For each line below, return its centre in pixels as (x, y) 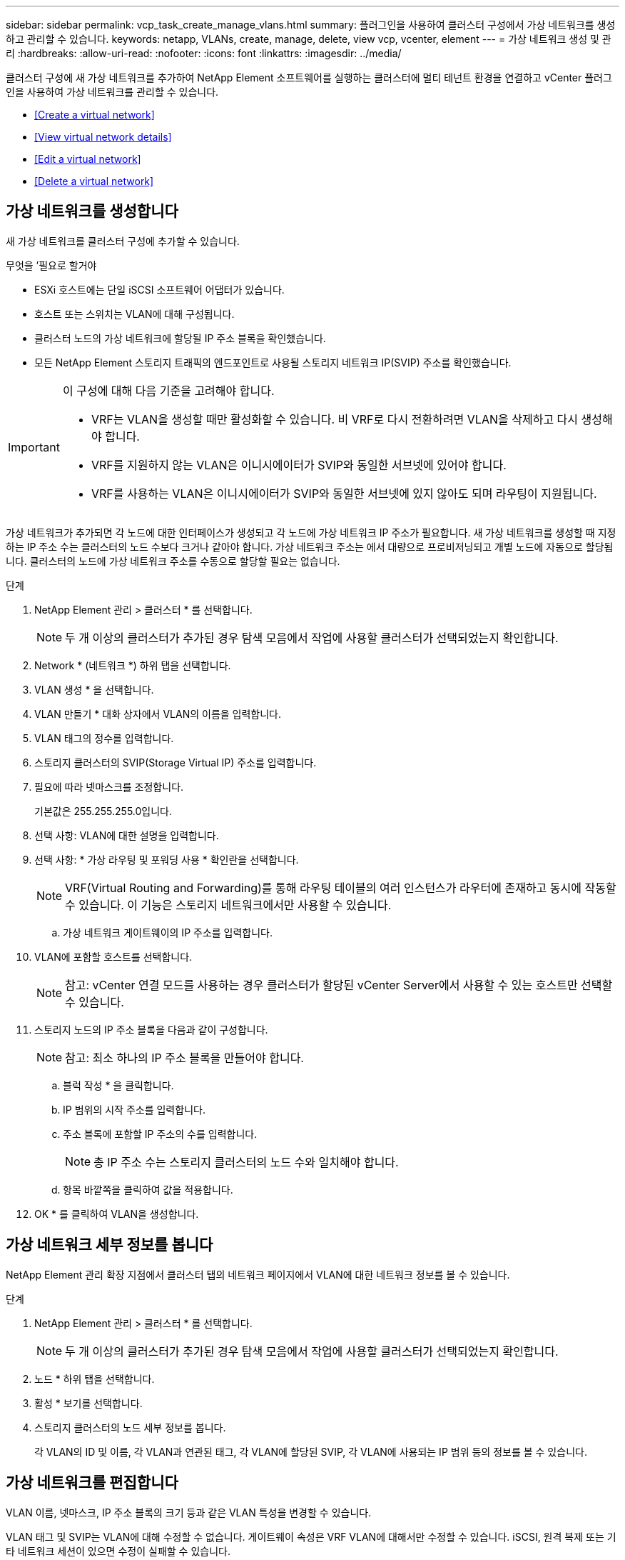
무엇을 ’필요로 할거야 (51, 265)
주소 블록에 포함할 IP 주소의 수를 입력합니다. (160, 1134)
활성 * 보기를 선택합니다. (88, 1403)
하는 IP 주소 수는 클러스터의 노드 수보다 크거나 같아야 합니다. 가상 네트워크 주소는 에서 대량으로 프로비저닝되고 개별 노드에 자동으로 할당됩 (310, 546)
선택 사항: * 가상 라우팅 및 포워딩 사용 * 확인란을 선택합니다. (167, 859)
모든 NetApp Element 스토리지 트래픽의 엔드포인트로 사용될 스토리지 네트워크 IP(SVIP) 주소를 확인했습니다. (273, 362)
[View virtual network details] (103, 137)
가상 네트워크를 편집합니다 (92, 1483)
